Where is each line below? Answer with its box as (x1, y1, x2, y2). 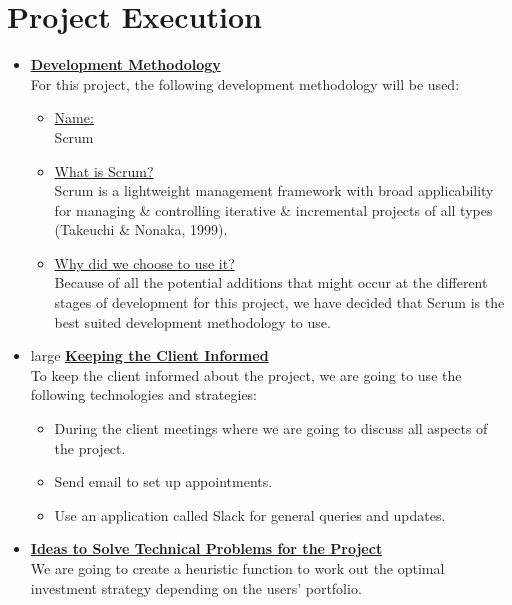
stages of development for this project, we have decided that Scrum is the (54, 292, 505, 313)
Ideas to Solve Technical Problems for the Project (30, 538, 383, 559)
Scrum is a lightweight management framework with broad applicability (54, 180, 494, 201)
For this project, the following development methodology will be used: (30, 73, 460, 94)
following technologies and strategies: (30, 384, 258, 405)
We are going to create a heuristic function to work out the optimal (30, 558, 445, 578)
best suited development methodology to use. (54, 311, 331, 332)
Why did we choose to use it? (54, 252, 235, 273)
